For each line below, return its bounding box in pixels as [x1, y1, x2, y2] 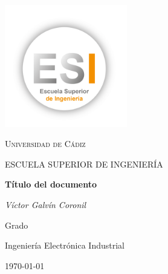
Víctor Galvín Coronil [5, 198, 86, 210]
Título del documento [5, 178, 97, 191]
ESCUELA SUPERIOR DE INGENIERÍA [5, 157, 163, 170]
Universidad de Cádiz [5, 137, 86, 150]
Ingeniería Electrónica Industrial [5, 239, 124, 252]
